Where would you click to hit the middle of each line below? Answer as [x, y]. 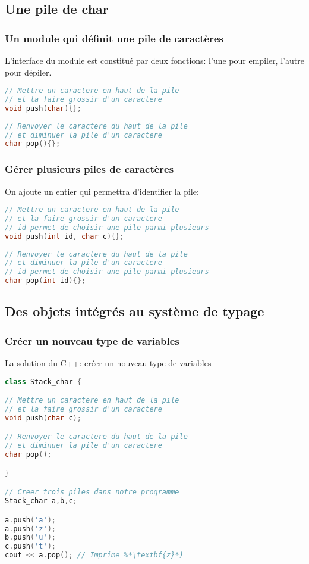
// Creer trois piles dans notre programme [92, 492]
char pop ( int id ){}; [45, 281]
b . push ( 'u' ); [30, 537]
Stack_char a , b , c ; [41, 501]
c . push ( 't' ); [30, 546]
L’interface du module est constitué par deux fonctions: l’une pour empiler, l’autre [154, 60]
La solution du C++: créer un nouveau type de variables [108, 363]
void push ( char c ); [43, 418]
